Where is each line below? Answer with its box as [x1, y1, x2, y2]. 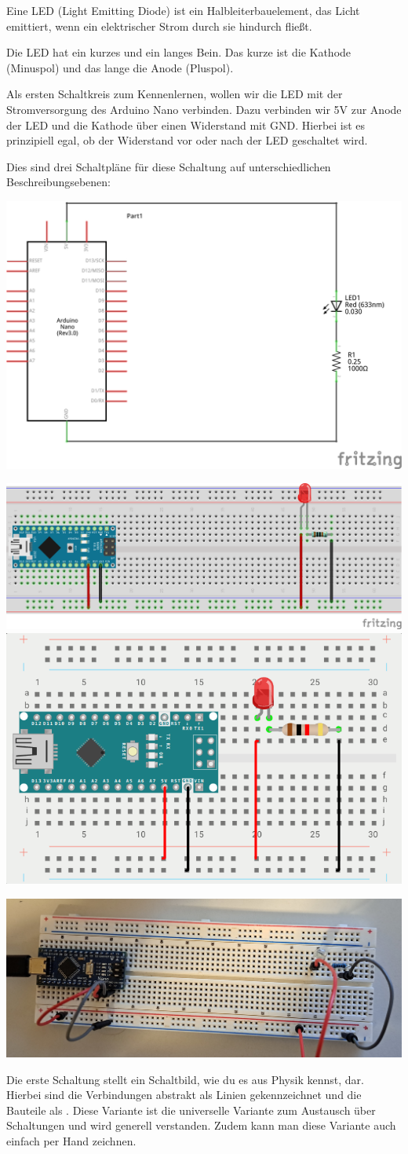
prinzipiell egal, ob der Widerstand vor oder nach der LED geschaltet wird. [6, 132, 368, 148]
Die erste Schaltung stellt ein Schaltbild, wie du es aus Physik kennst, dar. [6, 1071, 364, 1087]
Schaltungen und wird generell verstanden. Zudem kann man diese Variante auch [6, 1117, 396, 1134]
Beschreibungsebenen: [6, 174, 111, 190]
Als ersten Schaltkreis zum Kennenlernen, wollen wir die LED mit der [6, 86, 343, 102]
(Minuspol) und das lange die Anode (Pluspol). [6, 59, 234, 75]
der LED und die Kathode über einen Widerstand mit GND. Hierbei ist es [6, 116, 366, 133]
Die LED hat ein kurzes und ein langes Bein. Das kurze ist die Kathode [6, 44, 352, 60]
